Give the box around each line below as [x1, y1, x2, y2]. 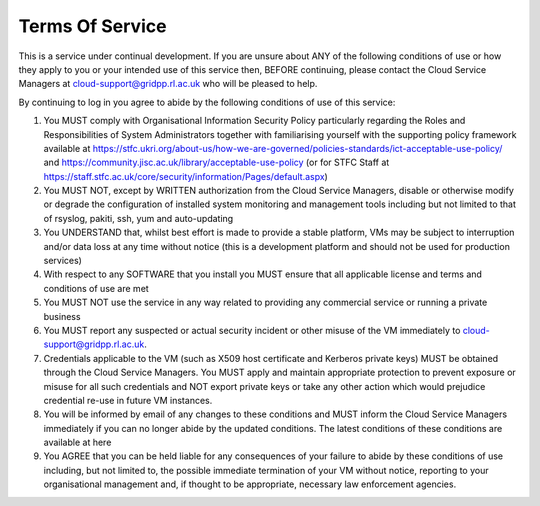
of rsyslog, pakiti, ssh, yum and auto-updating [43, 212, 234, 224]
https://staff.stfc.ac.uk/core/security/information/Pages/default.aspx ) [43, 170, 329, 182]
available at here [43, 436, 112, 449]
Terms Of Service [18, 15, 167, 37]
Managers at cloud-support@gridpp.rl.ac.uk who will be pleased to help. [18, 78, 318, 90]
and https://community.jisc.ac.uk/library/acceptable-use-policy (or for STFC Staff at [43, 156, 390, 169]
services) [43, 255, 82, 267]
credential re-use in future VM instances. [43, 394, 213, 406]
